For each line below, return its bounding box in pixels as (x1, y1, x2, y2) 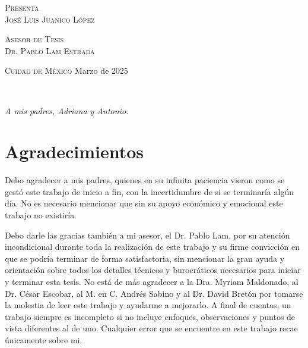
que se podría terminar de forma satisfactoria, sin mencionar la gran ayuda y (5, 252, 285, 264)
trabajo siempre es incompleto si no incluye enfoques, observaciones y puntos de (5, 310, 296, 322)
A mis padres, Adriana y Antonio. (5, 104, 129, 117)
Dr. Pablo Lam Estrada (5, 44, 95, 57)
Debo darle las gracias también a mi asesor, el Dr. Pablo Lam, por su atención (5, 228, 290, 241)
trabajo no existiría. (5, 209, 77, 221)
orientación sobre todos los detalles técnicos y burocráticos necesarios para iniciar (5, 264, 301, 276)
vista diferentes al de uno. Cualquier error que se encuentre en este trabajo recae (5, 322, 298, 334)
